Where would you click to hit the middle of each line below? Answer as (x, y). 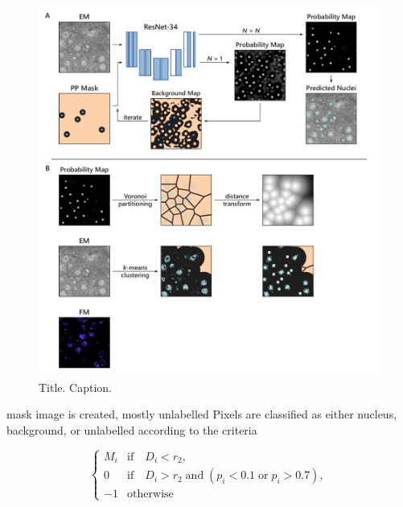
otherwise (150, 495)
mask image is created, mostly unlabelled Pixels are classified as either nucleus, (202, 414)
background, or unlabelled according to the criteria (132, 429)
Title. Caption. (76, 387)
